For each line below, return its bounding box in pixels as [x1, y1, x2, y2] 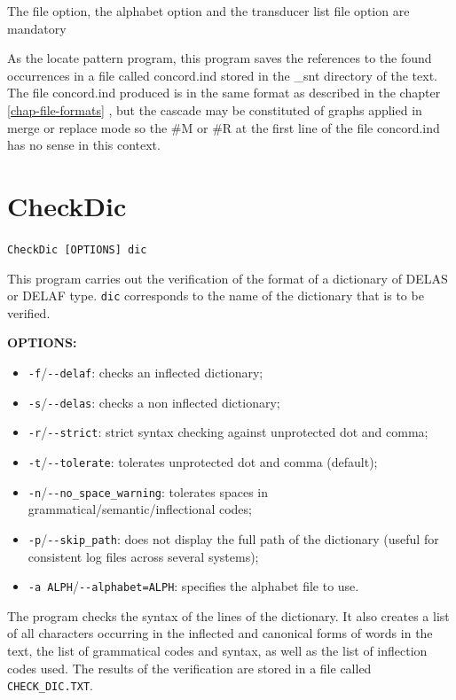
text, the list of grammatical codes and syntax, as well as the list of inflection [7, 641, 428, 659]
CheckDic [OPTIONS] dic [7, 243, 147, 256]
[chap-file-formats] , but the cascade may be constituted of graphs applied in [7, 100, 422, 119]
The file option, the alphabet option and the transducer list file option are [7, 2, 410, 19]
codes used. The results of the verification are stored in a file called [7, 658, 372, 677]
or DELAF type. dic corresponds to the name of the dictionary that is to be [7, 286, 424, 305]
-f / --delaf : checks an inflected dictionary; [28, 362, 263, 381]
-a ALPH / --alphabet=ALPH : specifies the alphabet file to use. [28, 577, 359, 595]
